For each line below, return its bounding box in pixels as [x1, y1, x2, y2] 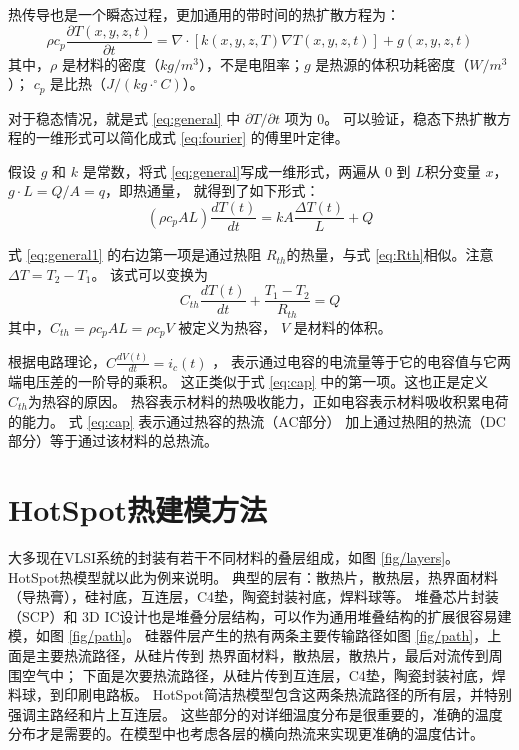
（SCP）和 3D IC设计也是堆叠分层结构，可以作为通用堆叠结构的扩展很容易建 [8, 605, 512, 626]
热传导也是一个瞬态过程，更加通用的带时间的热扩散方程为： [8, 4, 400, 24]
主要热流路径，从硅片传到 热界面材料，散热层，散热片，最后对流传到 [35, 644, 489, 665]
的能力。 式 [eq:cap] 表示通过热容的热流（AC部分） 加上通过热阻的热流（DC [8, 410, 506, 431]
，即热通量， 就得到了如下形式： [104, 180, 320, 201]
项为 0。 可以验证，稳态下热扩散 [284, 107, 498, 128]
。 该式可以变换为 [91, 263, 209, 284]
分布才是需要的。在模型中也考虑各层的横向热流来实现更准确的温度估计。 [8, 723, 484, 744]
